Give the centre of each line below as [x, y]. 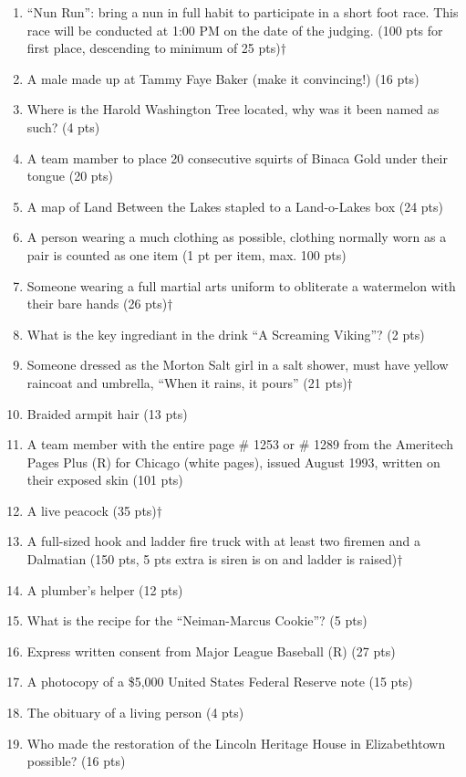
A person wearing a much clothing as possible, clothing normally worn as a [237, 237]
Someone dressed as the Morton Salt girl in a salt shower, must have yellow [238, 365]
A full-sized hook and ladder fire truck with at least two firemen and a [223, 541]
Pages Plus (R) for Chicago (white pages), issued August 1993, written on [233, 462]
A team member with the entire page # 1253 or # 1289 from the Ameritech [240, 444]
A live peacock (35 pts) [92, 510]
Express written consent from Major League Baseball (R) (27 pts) [211, 651]
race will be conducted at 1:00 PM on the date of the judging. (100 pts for [235, 30]
